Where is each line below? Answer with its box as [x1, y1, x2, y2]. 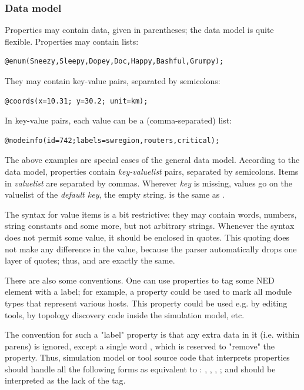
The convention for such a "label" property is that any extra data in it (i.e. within [5, 328, 300, 341]
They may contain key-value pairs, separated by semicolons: [5, 75, 221, 86]
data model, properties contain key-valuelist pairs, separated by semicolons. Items [5, 165, 299, 177]
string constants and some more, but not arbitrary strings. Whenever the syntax [5, 219, 295, 232]
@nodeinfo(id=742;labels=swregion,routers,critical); [5, 136, 220, 145]
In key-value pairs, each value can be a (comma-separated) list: [5, 114, 232, 126]
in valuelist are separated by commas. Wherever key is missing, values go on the [5, 176, 292, 189]
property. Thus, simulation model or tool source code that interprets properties [5, 351, 290, 364]
